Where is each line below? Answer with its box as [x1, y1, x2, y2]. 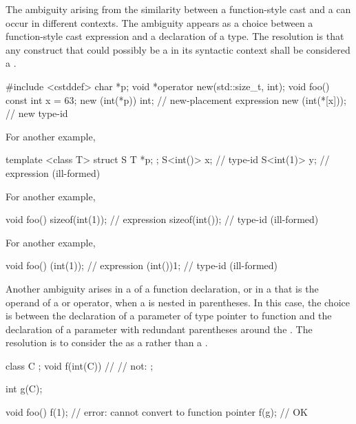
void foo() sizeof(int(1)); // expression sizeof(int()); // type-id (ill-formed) [6, 212, 319, 226]
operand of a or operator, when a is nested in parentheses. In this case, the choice [6, 295, 350, 309]
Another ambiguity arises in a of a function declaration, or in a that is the [6, 281, 319, 295]
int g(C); [6, 381, 43, 396]
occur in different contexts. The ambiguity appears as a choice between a [6, 15, 313, 30]
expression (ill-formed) [6, 165, 101, 180]
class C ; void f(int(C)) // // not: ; [6, 358, 154, 372]
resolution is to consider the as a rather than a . [6, 335, 208, 350]
